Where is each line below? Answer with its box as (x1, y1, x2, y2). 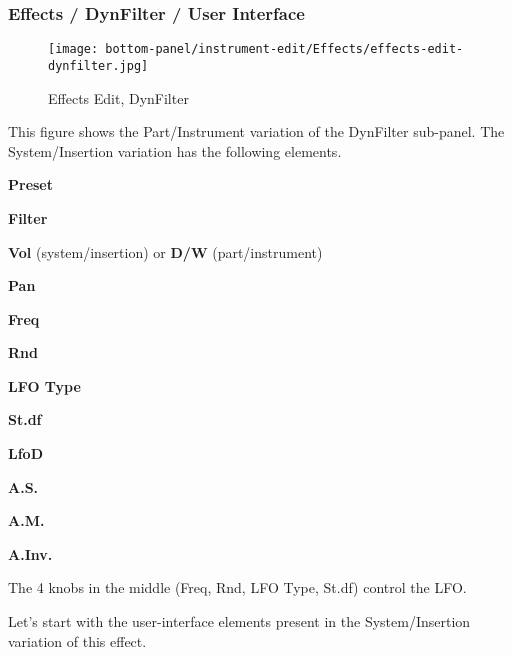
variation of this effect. (8, 630, 147, 651)
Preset (8, 174, 54, 195)
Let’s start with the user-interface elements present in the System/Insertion (8, 611, 471, 632)
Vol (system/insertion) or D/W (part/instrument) (8, 241, 323, 262)
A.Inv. (8, 543, 53, 564)
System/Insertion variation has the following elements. (8, 140, 342, 161)
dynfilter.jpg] (48, 58, 149, 73)
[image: (48, 42, 99, 57)
